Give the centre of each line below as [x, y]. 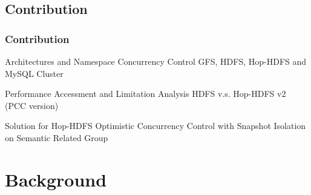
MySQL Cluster [34, 73]
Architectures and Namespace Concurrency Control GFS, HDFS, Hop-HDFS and [156, 61]
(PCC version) [32, 105]
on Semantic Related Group [57, 137]
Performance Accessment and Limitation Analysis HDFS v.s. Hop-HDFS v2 [146, 94]
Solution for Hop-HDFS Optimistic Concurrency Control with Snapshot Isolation [155, 126]
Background [56, 179]
